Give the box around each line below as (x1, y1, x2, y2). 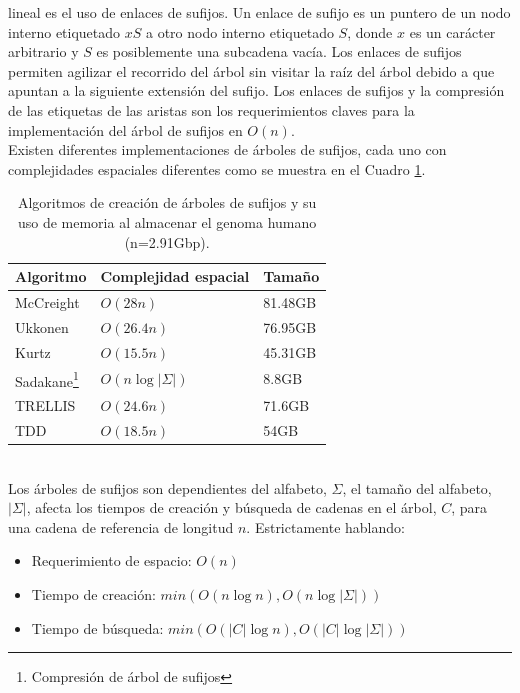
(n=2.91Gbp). (124, 231, 210, 252)
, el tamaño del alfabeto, (342, 477, 492, 498)
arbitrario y (8, 41, 79, 62)
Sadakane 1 (15, 367, 79, 391)
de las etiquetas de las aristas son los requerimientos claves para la (8, 99, 415, 120)
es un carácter (409, 21, 496, 42)
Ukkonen (15, 316, 69, 337)
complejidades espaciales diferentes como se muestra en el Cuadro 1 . (8, 158, 426, 179)
